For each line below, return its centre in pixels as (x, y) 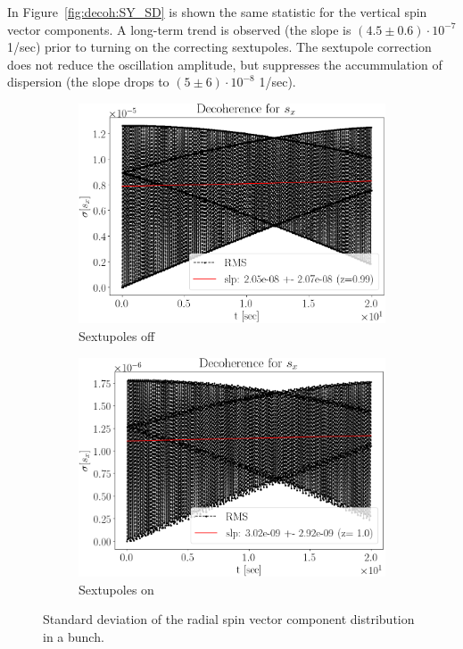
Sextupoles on (116, 589)
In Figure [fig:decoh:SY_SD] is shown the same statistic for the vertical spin (217, 12)
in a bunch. (74, 636)
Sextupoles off (117, 336)
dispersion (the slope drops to (88, 82)
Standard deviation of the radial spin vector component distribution (229, 619)
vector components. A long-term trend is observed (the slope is (179, 29)
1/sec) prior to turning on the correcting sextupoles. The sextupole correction (219, 47)
